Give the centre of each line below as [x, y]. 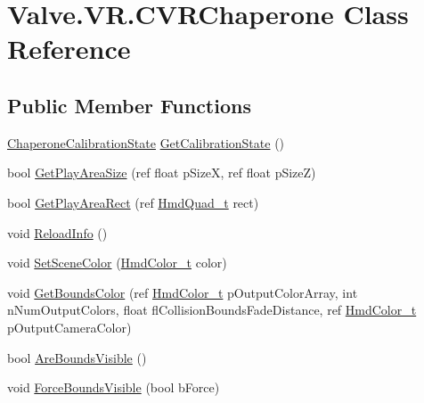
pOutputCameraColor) [69, 327]
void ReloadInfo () [57, 232]
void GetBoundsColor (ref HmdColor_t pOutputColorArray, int [183, 292]
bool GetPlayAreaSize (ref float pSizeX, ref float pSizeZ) [162, 173]
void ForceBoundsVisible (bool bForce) [114, 387]
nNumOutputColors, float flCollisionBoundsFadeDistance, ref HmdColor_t [212, 310]
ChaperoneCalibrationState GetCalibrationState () [146, 142]
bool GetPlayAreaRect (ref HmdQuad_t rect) [133, 202]
